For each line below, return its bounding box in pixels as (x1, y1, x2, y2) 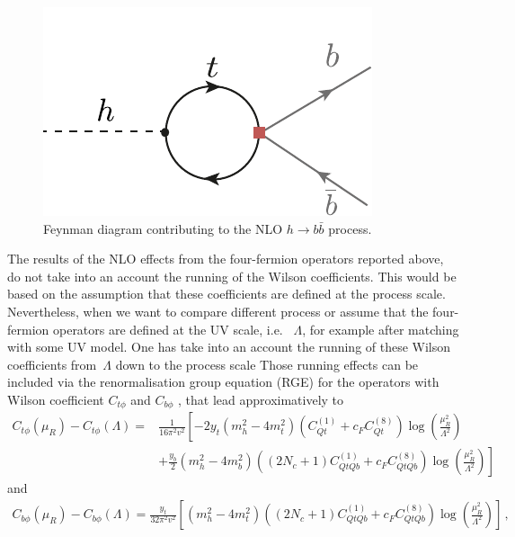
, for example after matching (302, 319, 459, 338)
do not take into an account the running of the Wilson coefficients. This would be (7, 266, 457, 285)
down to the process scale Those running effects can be (115, 354, 419, 373)
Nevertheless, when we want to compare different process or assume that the (7, 301, 429, 320)
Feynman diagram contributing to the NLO (43, 219, 283, 237)
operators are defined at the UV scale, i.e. (52, 319, 283, 338)
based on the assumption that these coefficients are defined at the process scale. (7, 284, 446, 303)
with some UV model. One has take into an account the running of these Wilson (7, 337, 451, 356)
